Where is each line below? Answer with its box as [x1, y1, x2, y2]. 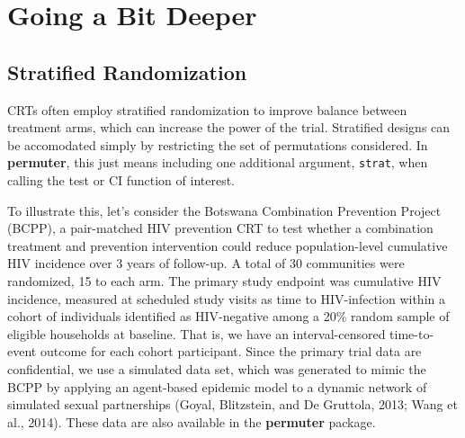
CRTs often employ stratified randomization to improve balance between [7, 100, 407, 119]
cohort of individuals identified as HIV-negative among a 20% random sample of [7, 307, 450, 326]
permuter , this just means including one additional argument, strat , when [7, 153, 428, 172]
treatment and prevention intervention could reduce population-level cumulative [7, 236, 448, 255]
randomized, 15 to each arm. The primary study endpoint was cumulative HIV [7, 271, 442, 290]
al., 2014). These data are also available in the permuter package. [7, 412, 376, 431]
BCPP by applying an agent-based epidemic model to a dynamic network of [7, 377, 427, 396]
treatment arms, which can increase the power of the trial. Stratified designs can [7, 118, 451, 137]
